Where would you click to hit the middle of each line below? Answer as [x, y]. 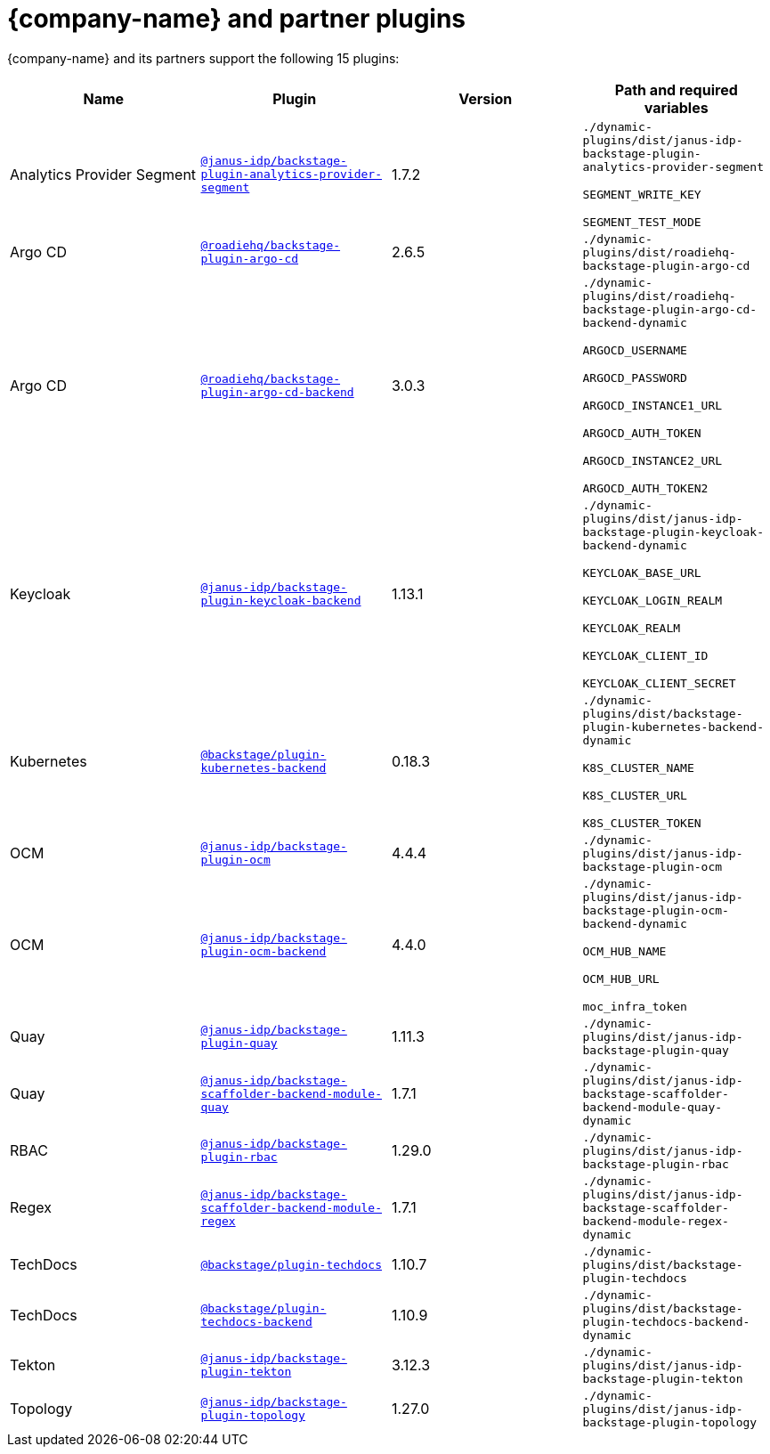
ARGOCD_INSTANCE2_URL [652, 460]
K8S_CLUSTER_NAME [638, 768]
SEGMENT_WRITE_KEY [642, 194]
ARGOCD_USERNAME [635, 350]
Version [486, 98]
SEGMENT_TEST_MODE [642, 222]
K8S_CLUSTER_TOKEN [642, 823]
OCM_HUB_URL [621, 979]
